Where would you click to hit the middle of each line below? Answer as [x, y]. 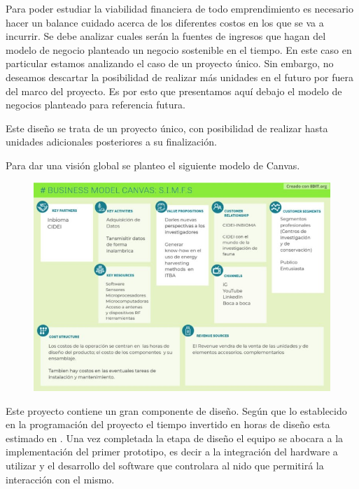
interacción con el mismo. [60, 479]
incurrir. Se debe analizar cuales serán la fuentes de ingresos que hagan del [166, 36]
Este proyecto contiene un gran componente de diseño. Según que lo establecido [176, 410]
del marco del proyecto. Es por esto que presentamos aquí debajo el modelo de [174, 91]
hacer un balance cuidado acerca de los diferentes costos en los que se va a [165, 22]
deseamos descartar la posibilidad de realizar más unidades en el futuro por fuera [179, 77]
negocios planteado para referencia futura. [96, 105]
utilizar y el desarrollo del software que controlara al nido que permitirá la [165, 465]
